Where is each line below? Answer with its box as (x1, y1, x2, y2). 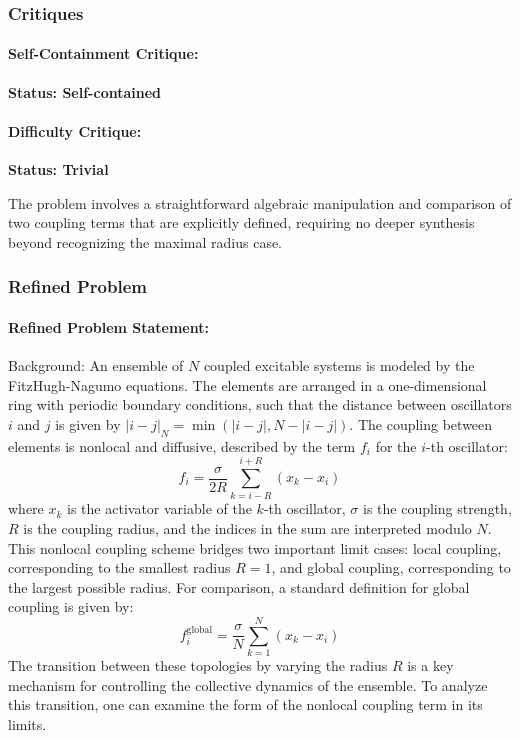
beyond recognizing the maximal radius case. (8, 231, 283, 252)
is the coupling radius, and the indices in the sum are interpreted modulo (23, 517, 472, 538)
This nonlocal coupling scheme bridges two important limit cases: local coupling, (8, 537, 502, 558)
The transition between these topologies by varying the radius (8, 655, 388, 676)
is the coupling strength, (363, 498, 512, 519)
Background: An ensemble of (8, 355, 184, 376)
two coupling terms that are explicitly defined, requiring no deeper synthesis (8, 212, 475, 233)
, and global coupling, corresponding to (271, 557, 511, 578)
